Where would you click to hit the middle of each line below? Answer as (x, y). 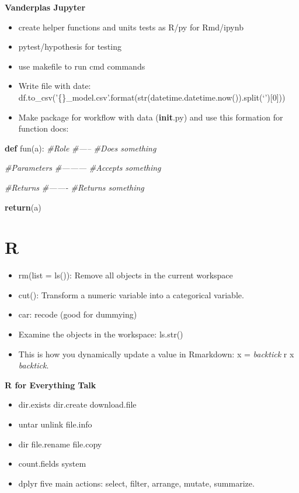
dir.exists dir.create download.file (77, 404)
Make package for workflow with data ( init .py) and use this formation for (151, 117)
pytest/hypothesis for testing (70, 46)
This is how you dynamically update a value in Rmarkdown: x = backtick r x (156, 354)
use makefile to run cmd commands (82, 66)
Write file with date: (55, 86)
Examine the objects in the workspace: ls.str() (101, 334)
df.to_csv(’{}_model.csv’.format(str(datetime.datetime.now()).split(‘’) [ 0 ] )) (152, 97)
